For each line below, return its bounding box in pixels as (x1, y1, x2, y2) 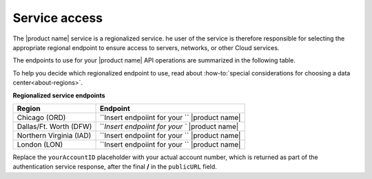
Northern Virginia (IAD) (17, 130, 92, 140)
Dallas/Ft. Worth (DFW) (17, 121, 92, 131)
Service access (12, 10, 103, 25)
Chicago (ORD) (17, 112, 66, 122)
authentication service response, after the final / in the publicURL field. (12, 163, 217, 171)
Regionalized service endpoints (12, 91, 106, 99)
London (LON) (17, 139, 63, 149)
